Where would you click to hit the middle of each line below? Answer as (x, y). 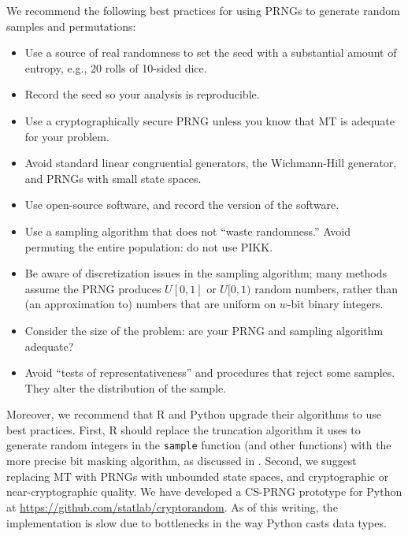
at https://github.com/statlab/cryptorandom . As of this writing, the (172, 506)
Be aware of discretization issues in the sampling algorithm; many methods (206, 273)
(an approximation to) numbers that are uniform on (150, 304)
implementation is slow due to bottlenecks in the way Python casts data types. (197, 522)
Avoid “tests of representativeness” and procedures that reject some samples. (210, 372)
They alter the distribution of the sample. (126, 387)
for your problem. (67, 136)
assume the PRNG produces (93, 288)
